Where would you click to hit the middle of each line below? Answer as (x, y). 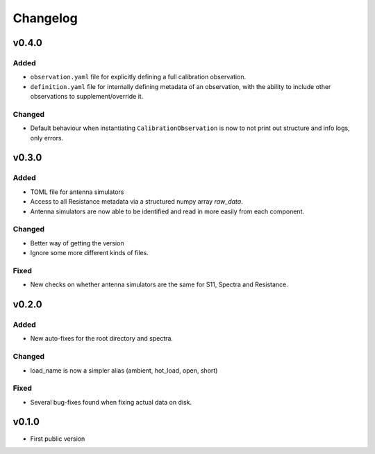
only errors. (47, 138)
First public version (58, 439)
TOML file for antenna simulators (77, 192)
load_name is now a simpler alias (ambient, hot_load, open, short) (124, 370)
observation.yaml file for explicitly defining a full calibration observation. (138, 77)
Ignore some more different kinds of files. (89, 253)
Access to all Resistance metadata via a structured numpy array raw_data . (136, 202)
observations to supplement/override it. (87, 97)
